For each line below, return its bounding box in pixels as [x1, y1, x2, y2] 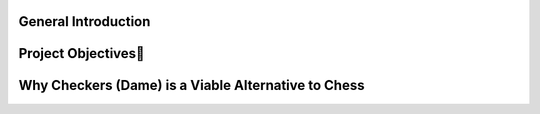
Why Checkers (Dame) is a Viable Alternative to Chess [18, 77, 365, 94]
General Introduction [18, 13, 151, 30]
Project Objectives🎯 [18, 45, 145, 62]
